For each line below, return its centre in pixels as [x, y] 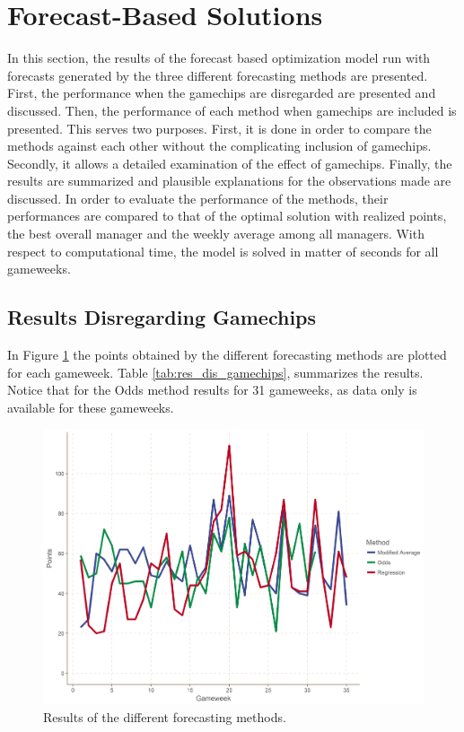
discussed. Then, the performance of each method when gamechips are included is [232, 110]
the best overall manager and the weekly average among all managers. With [216, 234]
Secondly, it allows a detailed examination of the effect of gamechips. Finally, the [230, 163]
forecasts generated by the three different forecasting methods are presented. [218, 75]
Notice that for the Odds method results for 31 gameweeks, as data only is [212, 390]
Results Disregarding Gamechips [162, 317]
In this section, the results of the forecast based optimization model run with [219, 58]
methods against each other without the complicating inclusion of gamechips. [219, 146]
